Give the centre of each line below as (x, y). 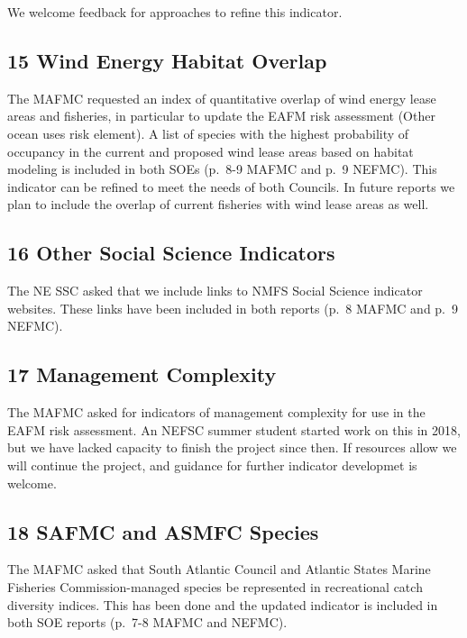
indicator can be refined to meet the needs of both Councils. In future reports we (231, 186)
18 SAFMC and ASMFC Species (163, 531)
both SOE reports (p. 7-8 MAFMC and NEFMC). (147, 622)
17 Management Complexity (142, 374)
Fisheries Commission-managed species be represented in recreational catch (215, 586)
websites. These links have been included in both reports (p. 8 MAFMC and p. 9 (233, 308)
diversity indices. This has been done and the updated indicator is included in (223, 604)
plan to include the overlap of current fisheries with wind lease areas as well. (218, 204)
